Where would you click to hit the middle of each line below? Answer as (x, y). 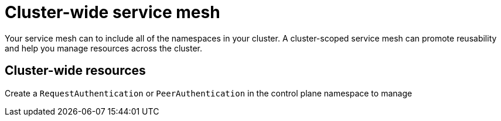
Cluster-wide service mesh (113, 12)
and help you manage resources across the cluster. (103, 48)
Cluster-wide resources (75, 71)
